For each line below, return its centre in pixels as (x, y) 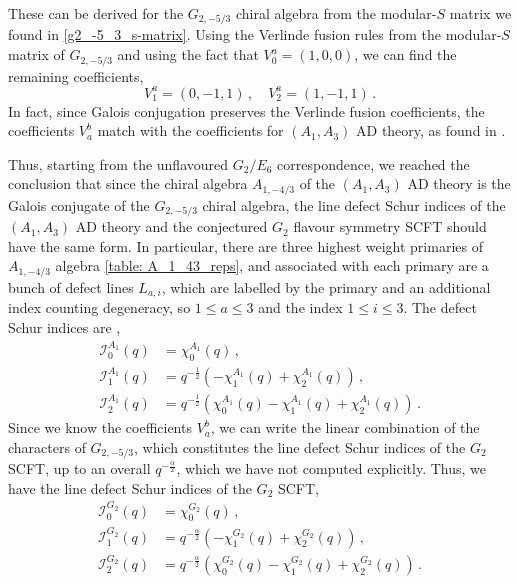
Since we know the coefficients (100, 427)
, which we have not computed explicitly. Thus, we (331, 468)
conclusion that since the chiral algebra (128, 183)
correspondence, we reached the (373, 163)
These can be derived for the (96, 13)
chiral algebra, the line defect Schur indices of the (354, 204)
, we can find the (405, 54)
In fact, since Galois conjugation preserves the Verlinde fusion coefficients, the (246, 110)
